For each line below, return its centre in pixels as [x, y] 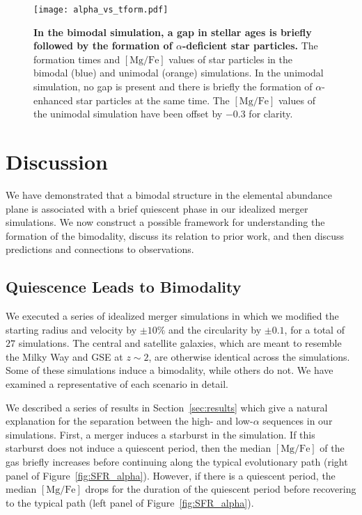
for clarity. [271, 114]
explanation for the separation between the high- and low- [129, 421]
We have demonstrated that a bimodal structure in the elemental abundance [169, 194]
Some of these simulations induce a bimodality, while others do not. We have [170, 370]
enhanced [53, 100]
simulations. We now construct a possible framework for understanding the [165, 222]
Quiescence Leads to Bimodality [124, 287]
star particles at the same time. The [153, 100]
